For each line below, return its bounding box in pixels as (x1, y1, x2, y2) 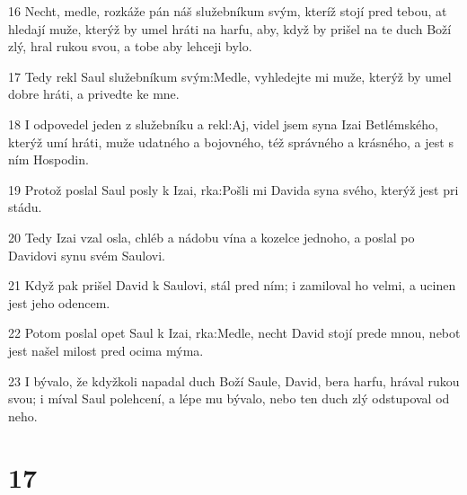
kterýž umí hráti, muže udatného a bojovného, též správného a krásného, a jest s (8, 132, 454, 151)
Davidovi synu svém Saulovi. (8, 245, 165, 264)
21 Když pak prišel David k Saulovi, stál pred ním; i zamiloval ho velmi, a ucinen (8, 276, 456, 295)
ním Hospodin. (8, 150, 89, 169)
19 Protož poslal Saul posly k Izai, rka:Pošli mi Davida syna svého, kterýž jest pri (8, 180, 459, 199)
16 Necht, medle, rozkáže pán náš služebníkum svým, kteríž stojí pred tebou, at (8, 2, 447, 20)
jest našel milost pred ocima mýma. (8, 340, 204, 359)
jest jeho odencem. (8, 293, 110, 312)
